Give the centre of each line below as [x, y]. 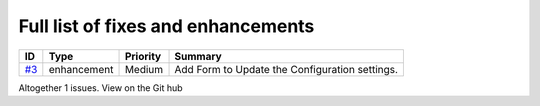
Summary [198, 56]
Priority [143, 56]
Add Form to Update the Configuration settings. [286, 69]
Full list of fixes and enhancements [166, 26]
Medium [144, 69]
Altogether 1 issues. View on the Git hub [101, 87]
